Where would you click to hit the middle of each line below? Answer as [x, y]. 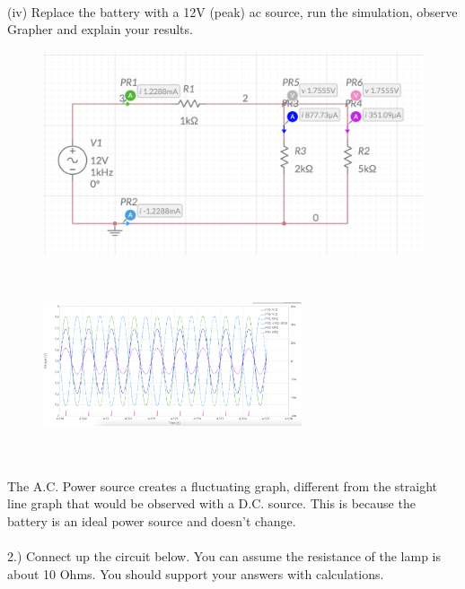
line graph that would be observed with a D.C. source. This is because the [211, 503]
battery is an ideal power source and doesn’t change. [152, 520]
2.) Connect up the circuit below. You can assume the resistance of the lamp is [224, 556]
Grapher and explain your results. [100, 29]
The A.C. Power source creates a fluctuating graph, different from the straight [223, 485]
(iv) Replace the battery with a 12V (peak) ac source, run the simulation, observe [232, 11]
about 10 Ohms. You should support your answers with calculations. [196, 573]
